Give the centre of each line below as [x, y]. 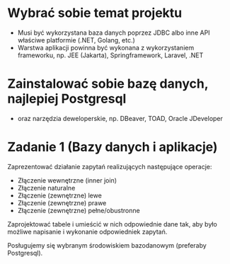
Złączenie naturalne [46, 188]
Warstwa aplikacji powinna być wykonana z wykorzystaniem [106, 47]
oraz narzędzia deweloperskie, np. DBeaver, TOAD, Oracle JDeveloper [120, 118]
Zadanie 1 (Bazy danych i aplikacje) [113, 147]
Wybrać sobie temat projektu [95, 13]
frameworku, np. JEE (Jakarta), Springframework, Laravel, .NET [110, 55]
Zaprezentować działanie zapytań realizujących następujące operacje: [110, 166]
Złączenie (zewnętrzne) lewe [60, 195]
